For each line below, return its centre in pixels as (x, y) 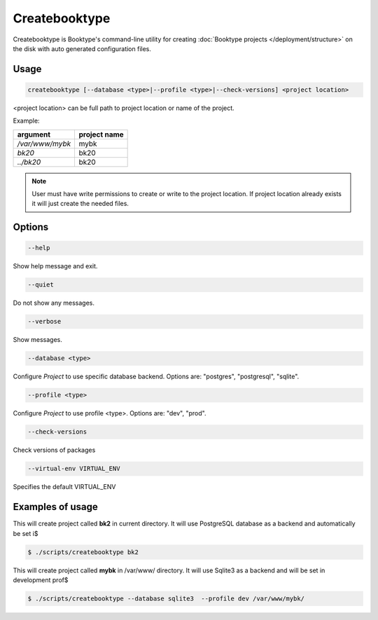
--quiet (41, 285)
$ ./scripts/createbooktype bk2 (83, 552)
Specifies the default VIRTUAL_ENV (64, 487)
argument (34, 135)
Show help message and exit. (55, 266)
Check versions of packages (54, 450)
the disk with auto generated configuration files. (82, 48)
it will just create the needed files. (80, 204)
